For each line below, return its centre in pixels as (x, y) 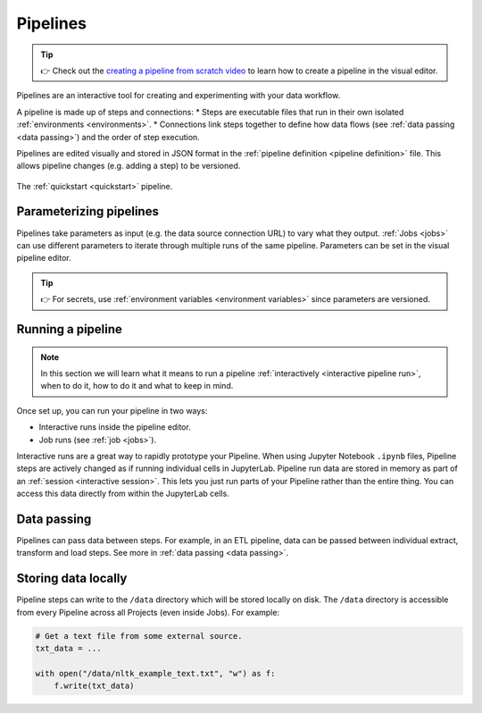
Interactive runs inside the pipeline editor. (115, 427)
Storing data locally (72, 579)
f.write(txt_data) (94, 686)
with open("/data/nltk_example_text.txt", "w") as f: (155, 673)
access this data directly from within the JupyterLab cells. (123, 494)
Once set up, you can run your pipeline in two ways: (112, 410)
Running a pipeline (69, 329)
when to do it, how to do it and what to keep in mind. (137, 386)
